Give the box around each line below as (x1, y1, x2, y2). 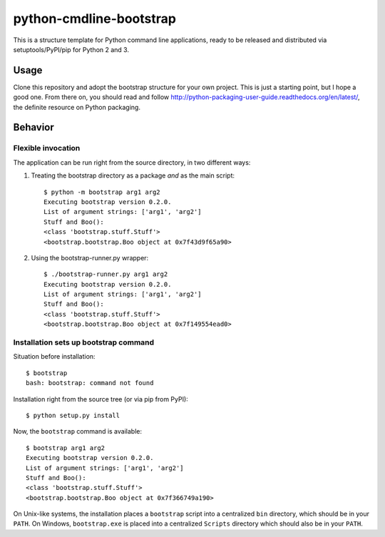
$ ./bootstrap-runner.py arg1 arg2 (43, 270, 168, 278)
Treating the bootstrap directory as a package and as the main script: (31, 171, 235, 180)
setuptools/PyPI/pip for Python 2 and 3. (13, 45, 130, 53)
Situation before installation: (13, 352, 96, 361)
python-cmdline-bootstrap (13, 11, 176, 26)
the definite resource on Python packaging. (13, 103, 140, 111)
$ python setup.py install (26, 411, 120, 419)
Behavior (13, 121, 55, 133)
